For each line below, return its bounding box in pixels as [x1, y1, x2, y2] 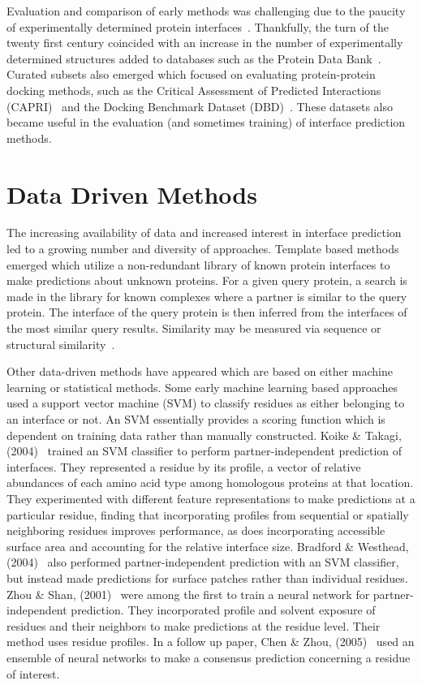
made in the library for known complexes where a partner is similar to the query [6, 287, 407, 304]
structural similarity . [6, 335, 115, 352]
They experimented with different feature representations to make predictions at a [6, 489, 416, 506]
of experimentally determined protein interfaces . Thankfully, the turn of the [6, 18, 389, 35]
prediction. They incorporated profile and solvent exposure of [71, 601, 376, 618]
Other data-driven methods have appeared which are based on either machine [6, 363, 393, 380]
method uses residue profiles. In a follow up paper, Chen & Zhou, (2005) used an [6, 633, 415, 650]
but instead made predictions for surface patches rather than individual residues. [6, 569, 408, 586]
